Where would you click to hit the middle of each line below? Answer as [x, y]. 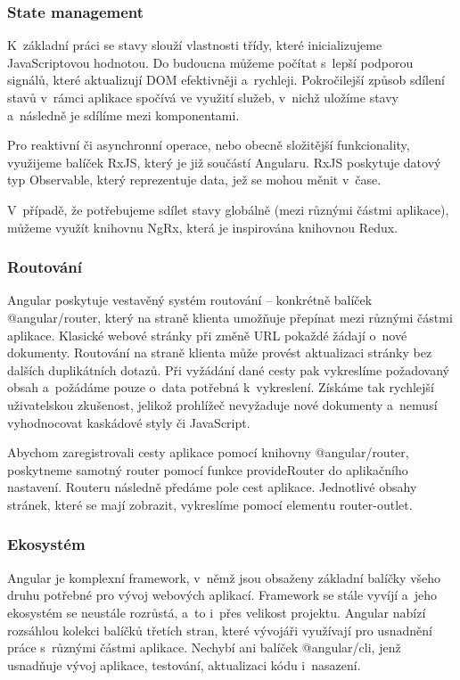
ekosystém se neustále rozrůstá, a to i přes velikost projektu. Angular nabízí [217, 612]
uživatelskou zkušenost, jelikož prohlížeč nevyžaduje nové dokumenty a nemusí [222, 404]
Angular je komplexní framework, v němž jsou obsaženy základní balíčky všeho [224, 577]
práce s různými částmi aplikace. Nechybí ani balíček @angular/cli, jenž [204, 647]
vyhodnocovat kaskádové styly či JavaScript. [129, 422]
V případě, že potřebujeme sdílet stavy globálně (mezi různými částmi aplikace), [228, 209]
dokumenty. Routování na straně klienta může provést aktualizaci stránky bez [220, 352]
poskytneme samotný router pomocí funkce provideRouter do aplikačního [208, 469]
